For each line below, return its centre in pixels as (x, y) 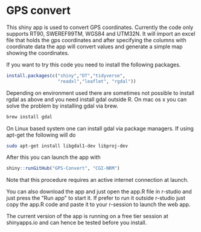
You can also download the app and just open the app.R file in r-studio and (99, 192)
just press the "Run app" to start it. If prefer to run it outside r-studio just (96, 198)
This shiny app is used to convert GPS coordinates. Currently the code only (100, 27)
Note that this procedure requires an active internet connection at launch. (97, 180)
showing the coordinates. (38, 53)
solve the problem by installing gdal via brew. (62, 106)
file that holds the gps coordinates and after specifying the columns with (96, 40)
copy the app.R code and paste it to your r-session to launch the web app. (98, 205)
